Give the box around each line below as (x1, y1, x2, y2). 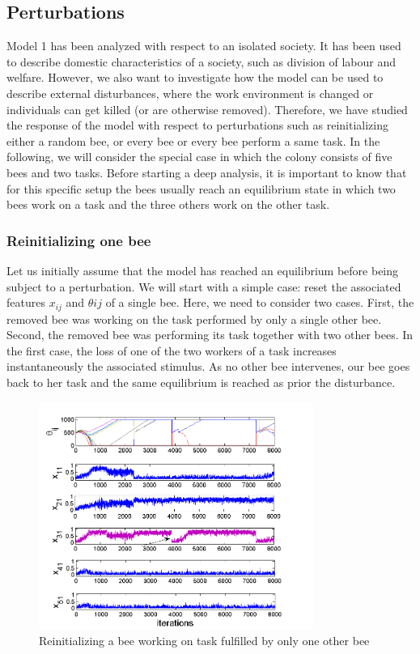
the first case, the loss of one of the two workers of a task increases (6, 342, 337, 359)
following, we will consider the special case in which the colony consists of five (6, 148, 392, 165)
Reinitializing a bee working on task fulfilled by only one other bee (39, 632, 370, 649)
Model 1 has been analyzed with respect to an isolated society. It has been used (6, 37, 401, 54)
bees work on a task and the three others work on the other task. (6, 196, 330, 213)
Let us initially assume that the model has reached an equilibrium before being (6, 261, 399, 278)
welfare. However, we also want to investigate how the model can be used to (6, 69, 384, 86)
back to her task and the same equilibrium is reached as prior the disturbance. (6, 373, 396, 390)
